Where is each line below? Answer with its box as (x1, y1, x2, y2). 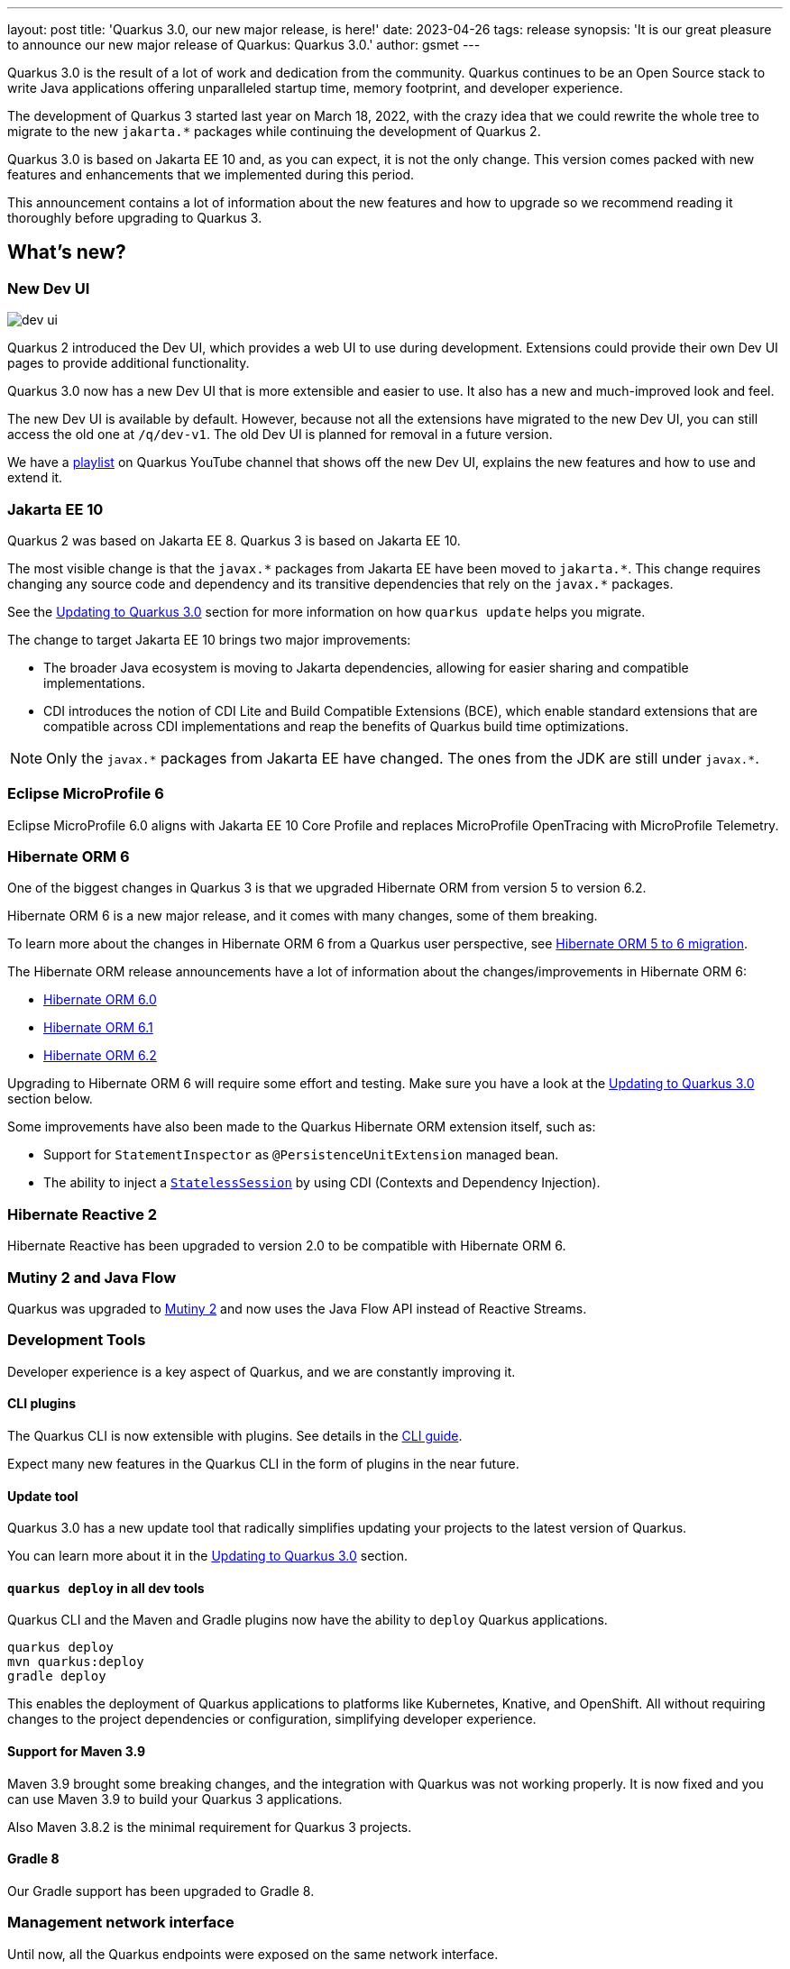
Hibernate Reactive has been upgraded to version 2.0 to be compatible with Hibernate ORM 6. (7, 1238, 566, 1254)
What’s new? (7, 241, 126, 264)
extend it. (7, 470, 63, 486)
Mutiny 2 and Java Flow (7, 1268, 177, 1287)
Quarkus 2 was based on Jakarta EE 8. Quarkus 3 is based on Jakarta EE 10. (7, 532, 461, 548)
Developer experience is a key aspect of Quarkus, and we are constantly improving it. (7, 1363, 516, 1379)
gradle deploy (7, 1669, 106, 1684)
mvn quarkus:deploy (7, 1654, 144, 1670)
